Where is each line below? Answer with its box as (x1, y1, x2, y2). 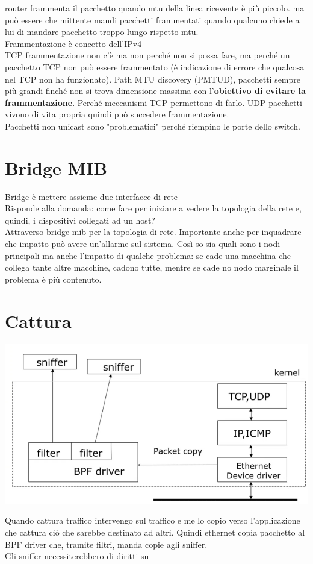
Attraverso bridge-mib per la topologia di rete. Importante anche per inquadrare (5, 225, 302, 238)
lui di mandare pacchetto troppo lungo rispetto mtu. (5, 25, 199, 38)
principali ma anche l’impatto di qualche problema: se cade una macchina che (5, 249, 291, 262)
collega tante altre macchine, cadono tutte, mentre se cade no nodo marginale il (5, 261, 299, 274)
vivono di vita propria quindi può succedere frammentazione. (5, 108, 229, 121)
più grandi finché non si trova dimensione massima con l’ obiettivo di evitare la (5, 84, 306, 97)
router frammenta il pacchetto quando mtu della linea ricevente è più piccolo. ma (5, 2, 305, 14)
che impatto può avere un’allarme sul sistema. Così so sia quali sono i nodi (5, 237, 280, 250)
